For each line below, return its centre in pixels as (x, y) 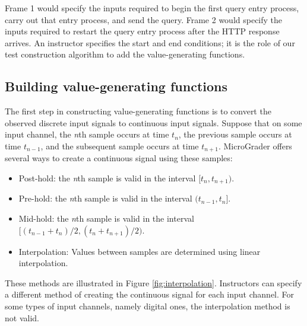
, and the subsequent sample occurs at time (120, 146)
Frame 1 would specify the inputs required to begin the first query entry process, (152, 8)
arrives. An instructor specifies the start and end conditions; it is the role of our (150, 42)
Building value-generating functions (116, 86)
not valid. (22, 317)
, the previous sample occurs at (235, 134)
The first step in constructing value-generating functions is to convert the (138, 111)
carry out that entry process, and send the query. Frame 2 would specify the (144, 19)
